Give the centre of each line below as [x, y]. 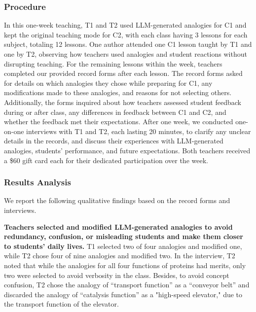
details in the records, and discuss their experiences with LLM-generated [114, 141]
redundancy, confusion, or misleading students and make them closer [124, 236]
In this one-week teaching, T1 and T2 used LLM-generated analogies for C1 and [125, 25]
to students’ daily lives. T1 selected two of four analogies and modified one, [123, 246]
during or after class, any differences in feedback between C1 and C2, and [115, 112]
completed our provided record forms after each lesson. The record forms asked [123, 73]
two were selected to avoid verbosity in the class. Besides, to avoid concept [117, 275]
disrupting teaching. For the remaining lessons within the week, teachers [113, 63]
